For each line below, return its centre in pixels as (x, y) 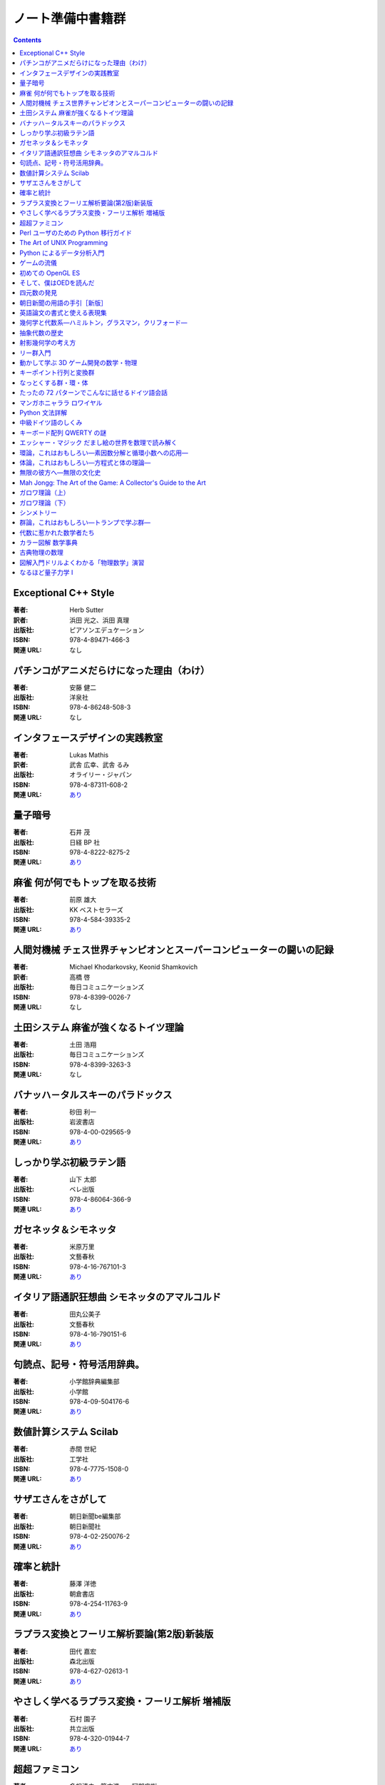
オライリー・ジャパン (101, 775)
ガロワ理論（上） (45, 493)
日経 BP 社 (84, 842)
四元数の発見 (38, 293)
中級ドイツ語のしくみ (51, 423)
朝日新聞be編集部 (95, 1517)
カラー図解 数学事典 (48, 543)
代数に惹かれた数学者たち (57, 533)
